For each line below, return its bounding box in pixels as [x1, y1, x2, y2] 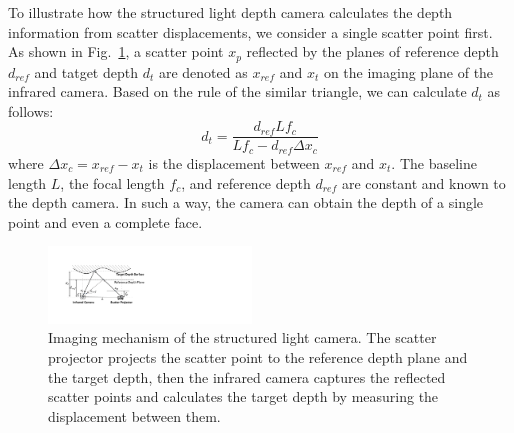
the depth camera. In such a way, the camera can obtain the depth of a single [8, 192, 484, 213]
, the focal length [60, 172, 165, 193]
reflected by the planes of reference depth [246, 41, 499, 62]
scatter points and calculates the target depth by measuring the [48, 386, 439, 407]
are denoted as [158, 61, 248, 82]
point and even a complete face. [8, 211, 203, 232]
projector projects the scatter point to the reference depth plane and [48, 347, 468, 367]
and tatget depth [34, 61, 138, 82]
